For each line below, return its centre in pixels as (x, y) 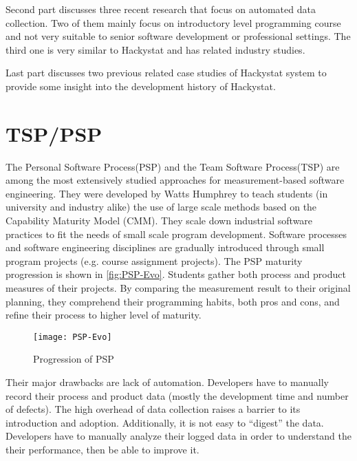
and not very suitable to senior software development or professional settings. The (178, 36)
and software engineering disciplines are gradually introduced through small (165, 247)
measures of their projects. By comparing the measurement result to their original (178, 288)
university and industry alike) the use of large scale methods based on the (161, 207)
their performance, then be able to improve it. (102, 450)
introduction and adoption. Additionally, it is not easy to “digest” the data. (165, 422)
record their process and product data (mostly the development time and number (177, 395)
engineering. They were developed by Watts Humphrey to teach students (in (167, 193)
